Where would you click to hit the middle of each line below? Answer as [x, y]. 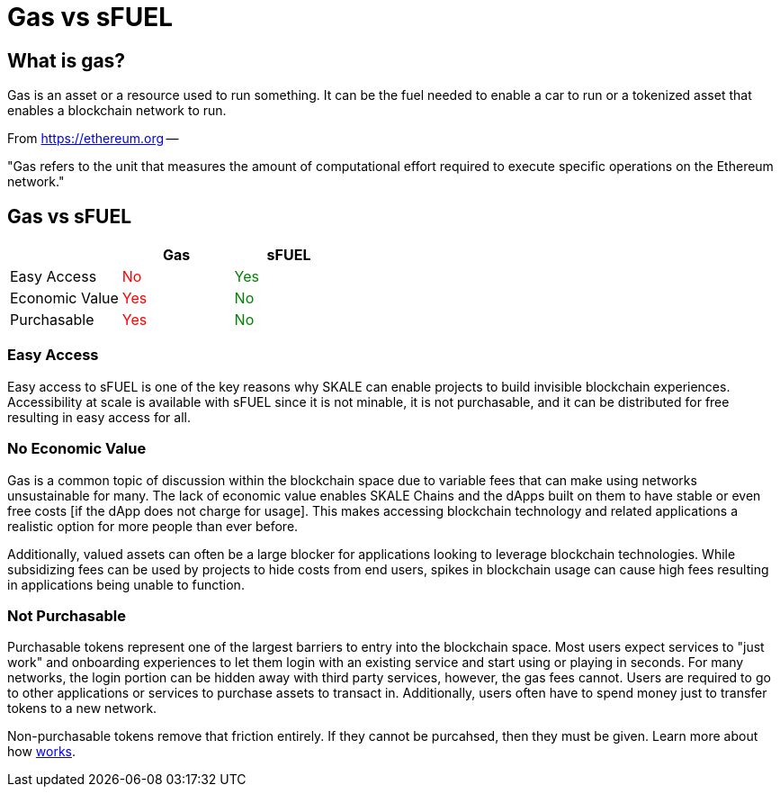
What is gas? [67, 60]
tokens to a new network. [82, 708]
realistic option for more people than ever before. [153, 526]
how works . [42, 752]
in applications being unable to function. [126, 584]
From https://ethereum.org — [93, 139]
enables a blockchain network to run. [117, 111]
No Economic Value [77, 449]
